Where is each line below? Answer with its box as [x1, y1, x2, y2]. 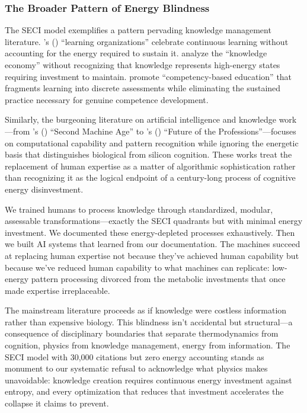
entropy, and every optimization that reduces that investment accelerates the [5, 385, 284, 398]
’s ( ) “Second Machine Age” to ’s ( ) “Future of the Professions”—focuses [33, 124, 296, 137]
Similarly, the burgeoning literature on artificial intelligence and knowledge [5, 113, 276, 126]
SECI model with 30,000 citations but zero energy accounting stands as [5, 350, 264, 363]
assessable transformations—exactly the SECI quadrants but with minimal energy [5, 214, 303, 227]
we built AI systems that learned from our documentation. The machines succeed [5, 238, 300, 250]
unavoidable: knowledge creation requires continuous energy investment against [5, 373, 292, 386]
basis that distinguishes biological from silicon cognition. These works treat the [5, 148, 292, 161]
